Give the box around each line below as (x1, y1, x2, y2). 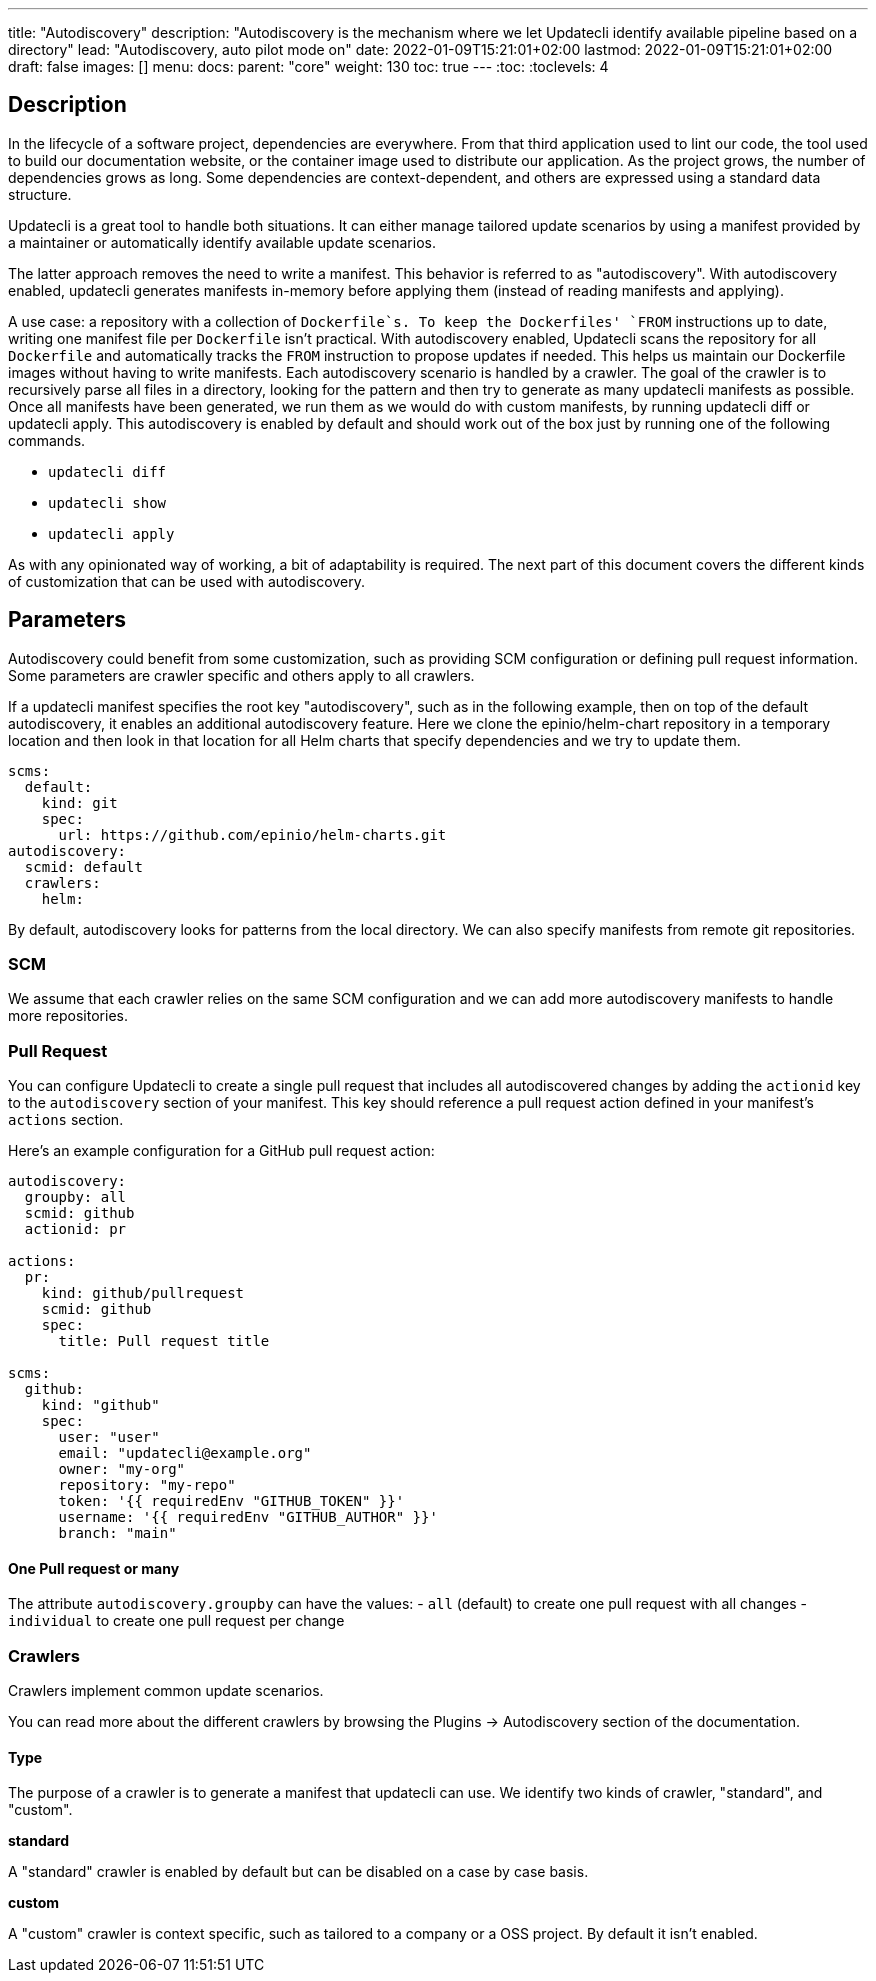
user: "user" (58, 1429, 160, 1446)
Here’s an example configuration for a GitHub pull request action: (8, 1142, 435, 1160)
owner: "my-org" (58, 1461, 186, 1478)
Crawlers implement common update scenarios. (8, 1682, 324, 1700)
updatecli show (48, 494, 167, 511)
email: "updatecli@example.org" (58, 1445, 312, 1462)
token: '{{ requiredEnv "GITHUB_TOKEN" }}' (58, 1493, 405, 1510)
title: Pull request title (58, 1333, 270, 1350)
